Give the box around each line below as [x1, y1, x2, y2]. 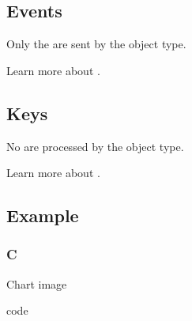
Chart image [6, 275, 67, 292]
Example [6, 203, 79, 228]
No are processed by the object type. [6, 138, 184, 154]
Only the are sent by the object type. [6, 36, 186, 52]
